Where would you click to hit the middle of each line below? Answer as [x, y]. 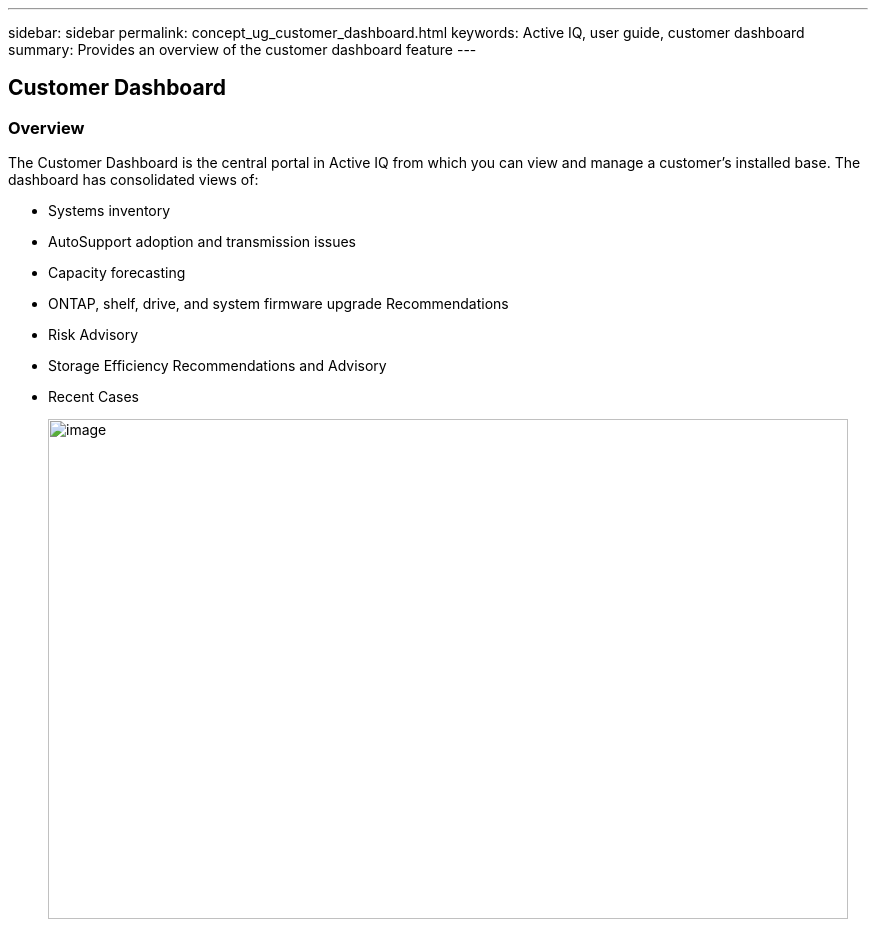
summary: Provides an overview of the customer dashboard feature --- [242, 49]
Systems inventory [109, 211]
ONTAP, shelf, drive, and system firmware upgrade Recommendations [278, 304]
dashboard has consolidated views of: [133, 180]
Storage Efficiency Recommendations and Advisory [217, 366]
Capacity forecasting [117, 273]
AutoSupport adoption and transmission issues [202, 242]
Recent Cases [93, 397]
